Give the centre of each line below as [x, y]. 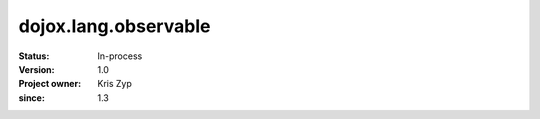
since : [31, 97]
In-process [120, 56]
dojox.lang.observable [114, 26]
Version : [36, 69]
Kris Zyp [114, 84]
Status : [34, 56]
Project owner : [50, 84]
